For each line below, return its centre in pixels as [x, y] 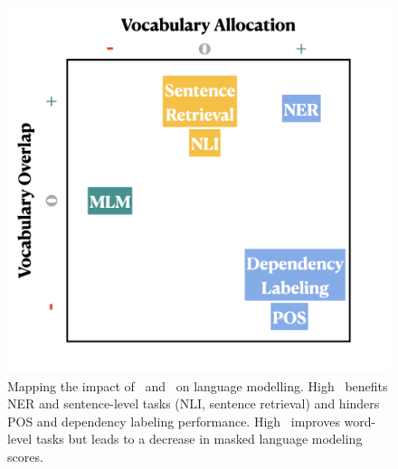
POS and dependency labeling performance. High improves [174, 421]
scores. [25, 456]
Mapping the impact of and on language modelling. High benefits [198, 385]
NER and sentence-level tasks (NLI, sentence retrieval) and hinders [194, 403]
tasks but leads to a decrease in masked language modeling [199, 439]
